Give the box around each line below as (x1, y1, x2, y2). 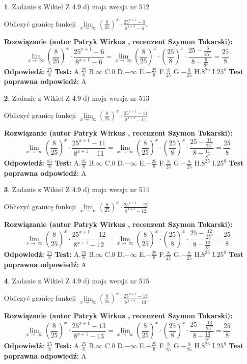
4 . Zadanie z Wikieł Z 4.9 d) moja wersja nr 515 (4, 276, 150, 286)
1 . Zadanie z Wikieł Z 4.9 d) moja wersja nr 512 (4, 1, 150, 11)
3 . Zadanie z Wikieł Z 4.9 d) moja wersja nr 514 (4, 184, 150, 195)
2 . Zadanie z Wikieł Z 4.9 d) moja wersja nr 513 (4, 93, 150, 103)
